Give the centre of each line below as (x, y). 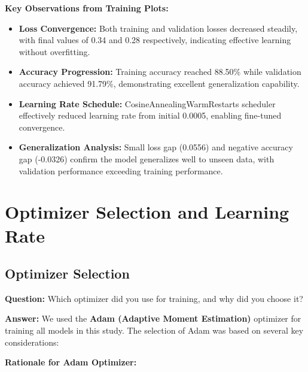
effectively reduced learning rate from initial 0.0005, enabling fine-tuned (150, 115)
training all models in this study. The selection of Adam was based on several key (154, 330)
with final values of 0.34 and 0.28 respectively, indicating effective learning (155, 40)
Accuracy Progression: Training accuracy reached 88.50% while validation (160, 72)
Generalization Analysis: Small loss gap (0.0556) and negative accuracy (156, 147)
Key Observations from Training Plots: (87, 8)
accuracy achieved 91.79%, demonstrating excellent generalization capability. (159, 83)
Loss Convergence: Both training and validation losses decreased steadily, (158, 28)
